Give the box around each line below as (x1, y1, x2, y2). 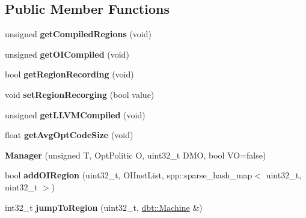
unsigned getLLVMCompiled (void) (5, 108, 145, 121)
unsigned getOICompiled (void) (5, 47, 129, 60)
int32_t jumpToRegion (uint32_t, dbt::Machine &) (5, 201, 203, 213)
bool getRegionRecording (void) (5, 68, 134, 80)
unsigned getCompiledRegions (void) (5, 28, 151, 40)
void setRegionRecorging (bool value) (5, 88, 155, 100)
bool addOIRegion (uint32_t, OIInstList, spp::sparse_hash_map (5, 169, 252, 181)
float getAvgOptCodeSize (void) (5, 129, 133, 141)
